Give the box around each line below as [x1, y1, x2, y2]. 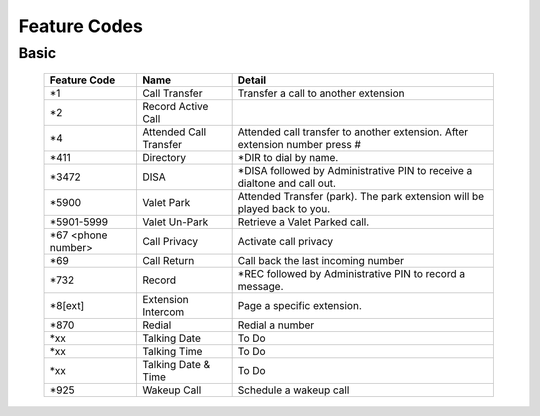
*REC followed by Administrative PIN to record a [237, 267, 465, 281]
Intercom [141, 305, 185, 319]
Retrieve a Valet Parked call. [237, 215, 370, 229]
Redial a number [237, 318, 315, 332]
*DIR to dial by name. [237, 151, 339, 165]
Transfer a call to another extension [237, 86, 405, 100]
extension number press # [237, 138, 362, 152]
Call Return [141, 254, 195, 268]
